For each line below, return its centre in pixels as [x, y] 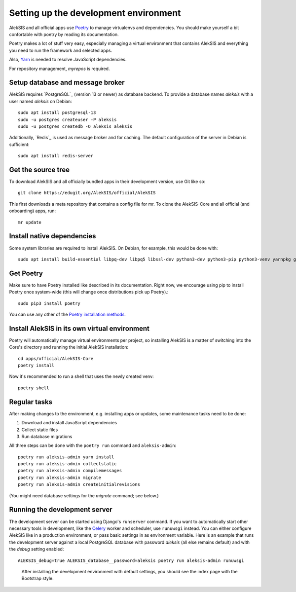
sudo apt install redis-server [56, 156]
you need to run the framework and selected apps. [61, 50]
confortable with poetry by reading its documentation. [64, 34]
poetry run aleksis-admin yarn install [66, 457]
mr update [30, 222]
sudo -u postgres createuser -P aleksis [67, 119]
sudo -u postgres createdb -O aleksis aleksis [75, 126]
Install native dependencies [53, 236]
